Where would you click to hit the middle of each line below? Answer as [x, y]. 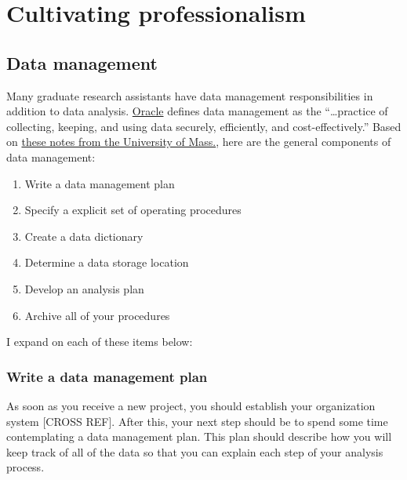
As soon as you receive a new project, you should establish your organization [191, 405]
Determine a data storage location [107, 262]
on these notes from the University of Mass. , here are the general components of [199, 142]
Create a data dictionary [84, 236]
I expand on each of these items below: [100, 342]
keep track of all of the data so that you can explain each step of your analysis [195, 451]
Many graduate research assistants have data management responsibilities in [190, 95]
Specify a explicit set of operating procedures [133, 210]
